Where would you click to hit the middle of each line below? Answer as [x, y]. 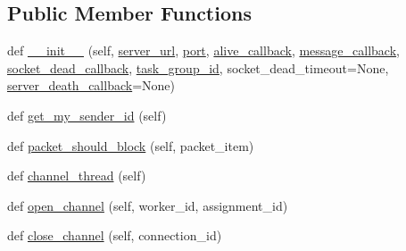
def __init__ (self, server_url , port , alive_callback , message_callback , [203, 50]
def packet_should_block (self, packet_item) [131, 145]
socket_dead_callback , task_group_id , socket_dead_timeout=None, [198, 67]
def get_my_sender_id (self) [87, 115]
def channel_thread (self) [77, 176]
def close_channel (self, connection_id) [115, 235]
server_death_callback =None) [91, 85]
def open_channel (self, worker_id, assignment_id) [148, 205]
